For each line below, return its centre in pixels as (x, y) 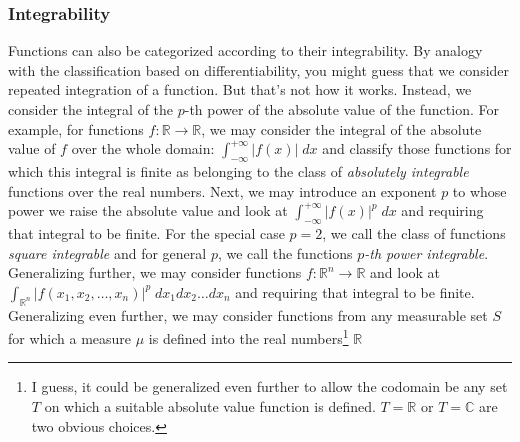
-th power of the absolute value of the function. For (341, 109)
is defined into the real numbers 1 (248, 336)
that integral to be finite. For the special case (146, 232)
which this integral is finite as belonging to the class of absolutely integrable (238, 170)
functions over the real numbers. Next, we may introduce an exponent (222, 190)
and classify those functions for (417, 148)
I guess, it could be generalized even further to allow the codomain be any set (269, 386)
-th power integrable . (426, 252)
